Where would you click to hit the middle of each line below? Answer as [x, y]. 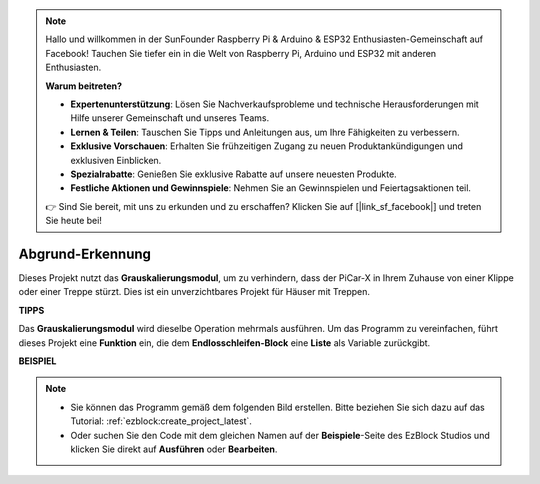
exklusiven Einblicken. [116, 160]
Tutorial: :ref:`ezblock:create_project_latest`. [161, 421]
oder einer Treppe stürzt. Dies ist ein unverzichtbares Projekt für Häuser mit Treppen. [194, 292]
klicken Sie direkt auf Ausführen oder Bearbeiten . [174, 449]
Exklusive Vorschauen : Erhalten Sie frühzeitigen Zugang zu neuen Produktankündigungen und [267, 146]
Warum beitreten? [84, 86]
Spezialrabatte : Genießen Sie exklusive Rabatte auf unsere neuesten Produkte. [233, 174]
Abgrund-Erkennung [85, 253]
